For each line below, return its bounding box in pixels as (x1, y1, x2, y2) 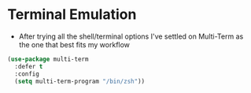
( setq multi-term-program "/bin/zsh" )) (14, 77, 146, 85)
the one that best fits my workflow (18, 39, 131, 49)
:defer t (14, 62, 43, 70)
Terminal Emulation (7, 6, 137, 24)
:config (14, 69, 40, 78)
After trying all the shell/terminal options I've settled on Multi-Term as (18, 32, 244, 41)
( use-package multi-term (7, 55, 89, 63)
